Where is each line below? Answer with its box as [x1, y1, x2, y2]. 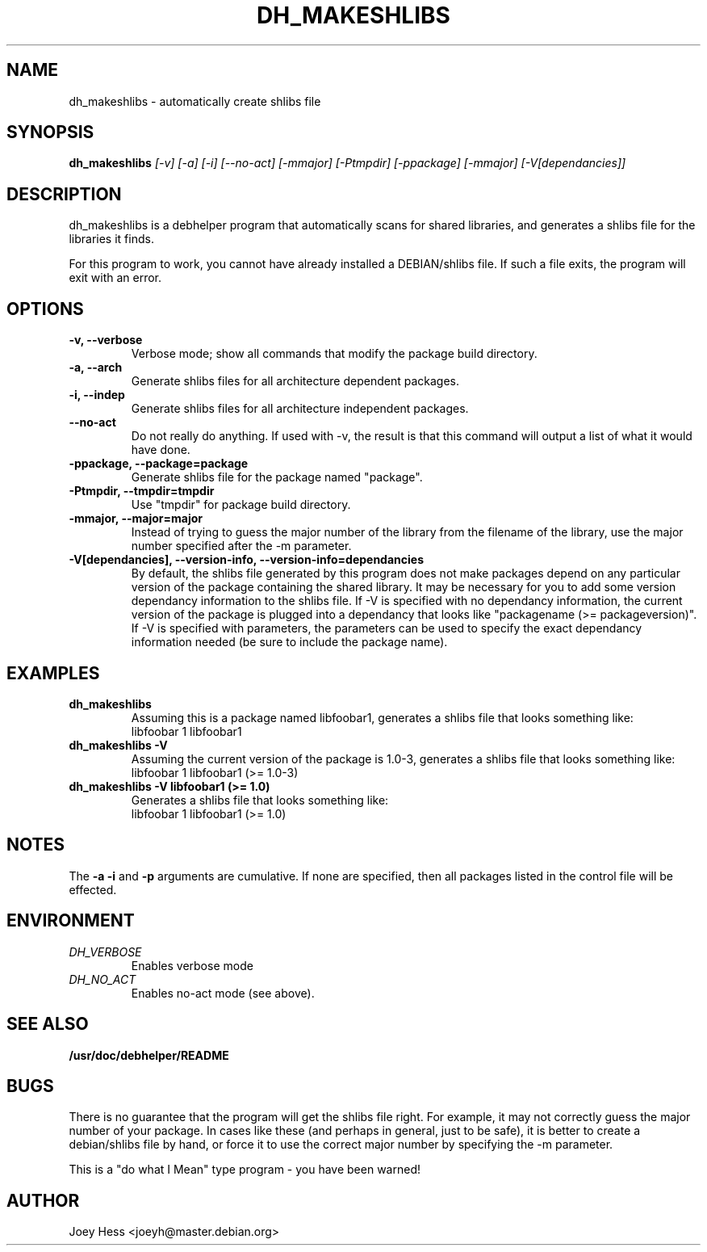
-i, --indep [69, 388, 125, 402]
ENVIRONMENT [6, 910, 135, 931]
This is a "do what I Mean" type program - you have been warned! [69, 1162, 420, 1177]
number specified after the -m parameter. [131, 539, 352, 553]
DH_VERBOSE [69, 944, 142, 959]
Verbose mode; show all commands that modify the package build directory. [131, 347, 538, 361]
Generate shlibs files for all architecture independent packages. [131, 401, 469, 416]
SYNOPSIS [6, 122, 94, 143]
